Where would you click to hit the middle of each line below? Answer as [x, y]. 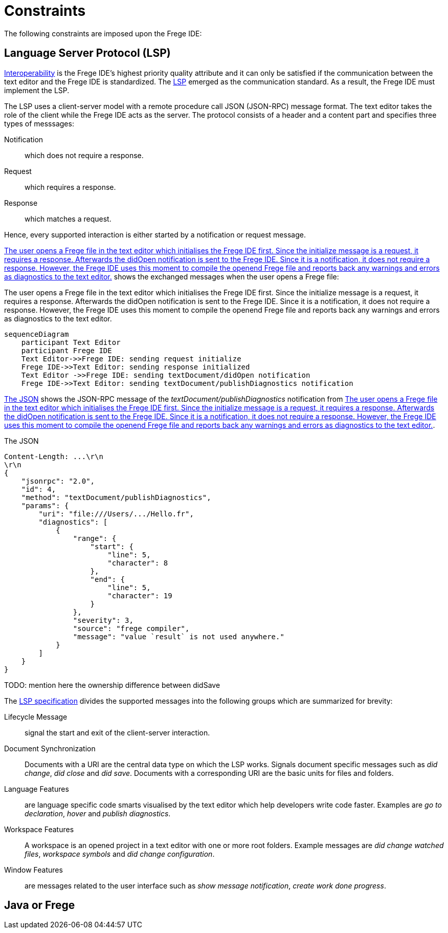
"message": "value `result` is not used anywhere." [178, 636]
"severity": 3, [103, 620]
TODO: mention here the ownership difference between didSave [112, 685]
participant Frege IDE [66, 350]
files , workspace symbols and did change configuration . [120, 854]
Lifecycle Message [36, 717]
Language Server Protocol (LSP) [87, 53]
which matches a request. [68, 219]
